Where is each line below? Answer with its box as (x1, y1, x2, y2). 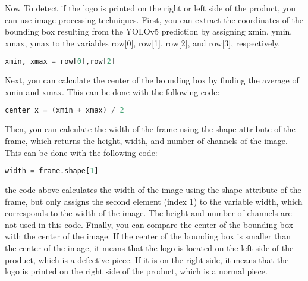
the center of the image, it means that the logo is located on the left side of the (5, 241, 294, 254)
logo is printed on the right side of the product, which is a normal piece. (5, 265, 268, 277)
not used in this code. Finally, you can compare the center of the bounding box (5, 218, 294, 230)
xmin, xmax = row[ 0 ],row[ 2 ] (5, 57, 116, 66)
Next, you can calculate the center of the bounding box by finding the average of (5, 74, 299, 86)
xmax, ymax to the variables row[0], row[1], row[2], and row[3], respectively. (5, 36, 281, 49)
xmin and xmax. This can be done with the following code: (5, 85, 220, 98)
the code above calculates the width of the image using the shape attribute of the (5, 183, 301, 195)
